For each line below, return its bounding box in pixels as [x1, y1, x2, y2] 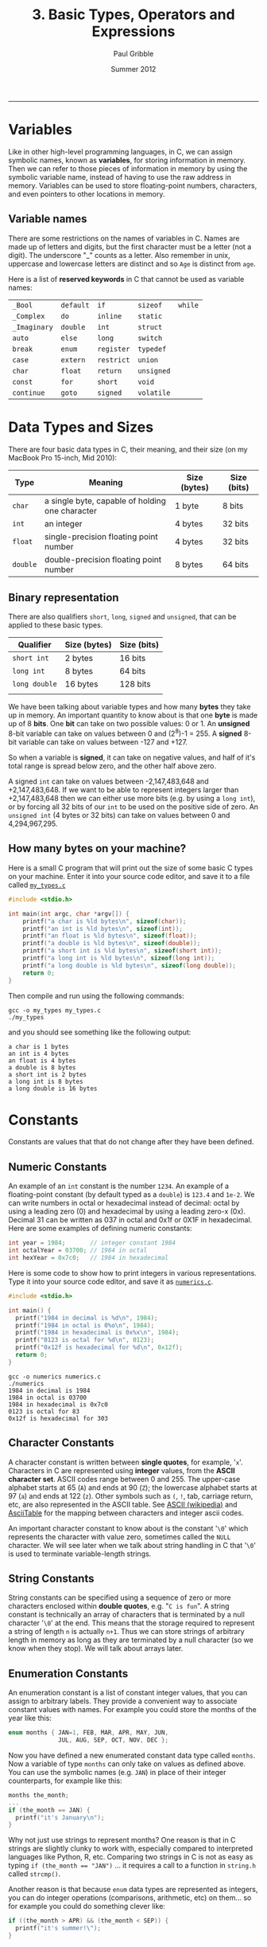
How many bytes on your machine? [8, 842, 187, 855]
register [97, 344, 130, 354]
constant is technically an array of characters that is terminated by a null [8, 1610, 245, 1620]
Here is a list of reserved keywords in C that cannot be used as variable [8, 274, 245, 283]
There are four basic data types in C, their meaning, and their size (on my [8, 444, 248, 454]
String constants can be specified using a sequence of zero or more [8, 1593, 232, 1602]
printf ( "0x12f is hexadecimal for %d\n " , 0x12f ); [15, 1343, 183, 1351]
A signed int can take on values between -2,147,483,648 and [8, 776, 209, 786]
